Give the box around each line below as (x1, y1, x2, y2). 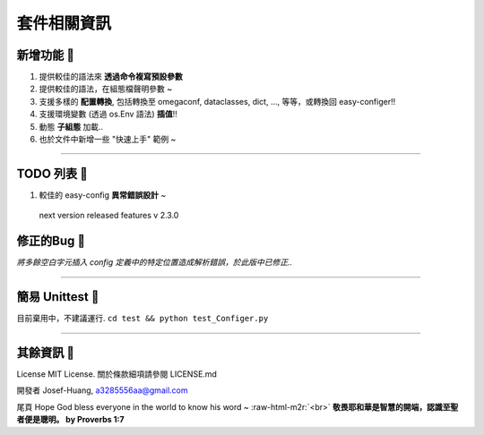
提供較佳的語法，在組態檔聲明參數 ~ (39, 83, 173, 94)
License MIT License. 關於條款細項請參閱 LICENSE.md (16, 369, 217, 380)
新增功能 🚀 (16, 47, 75, 63)
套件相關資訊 (16, 13, 112, 33)
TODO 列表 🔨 (16, 166, 89, 181)
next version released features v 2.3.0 (39, 210, 179, 221)
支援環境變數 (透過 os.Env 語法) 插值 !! (39, 108, 178, 120)
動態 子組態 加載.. (39, 121, 103, 132)
